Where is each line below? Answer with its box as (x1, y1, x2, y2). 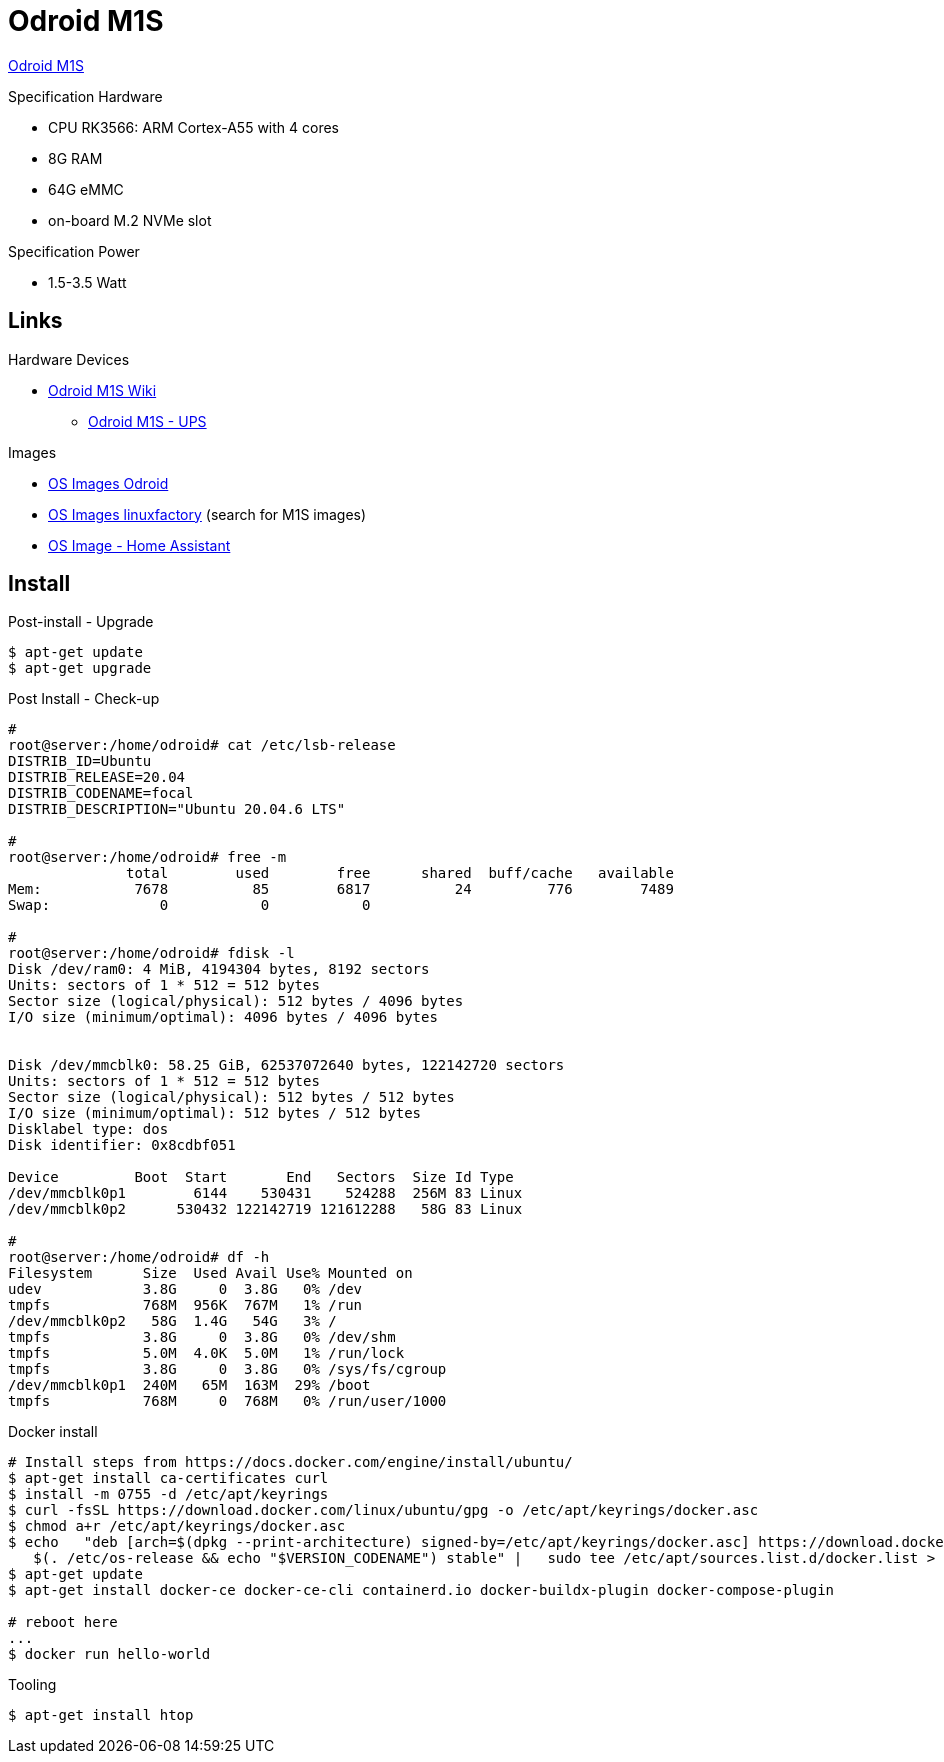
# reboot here (8, 1614, 118, 1631)
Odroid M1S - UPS (88, 412, 207, 430)
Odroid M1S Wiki (48, 381, 157, 399)
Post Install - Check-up (8, 690, 160, 708)
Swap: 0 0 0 (8, 897, 371, 914)
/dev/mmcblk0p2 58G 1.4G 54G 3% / (8, 1313, 337, 1330)
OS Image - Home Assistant (48, 536, 231, 554)
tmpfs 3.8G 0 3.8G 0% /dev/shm (8, 1329, 396, 1346)
